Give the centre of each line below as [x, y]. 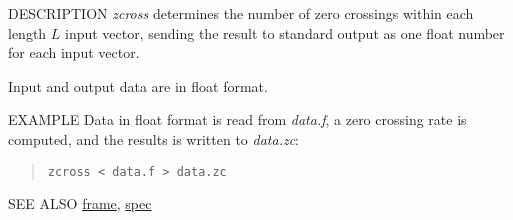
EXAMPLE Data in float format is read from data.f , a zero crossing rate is [237, 119]
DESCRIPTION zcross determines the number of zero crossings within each [241, 13]
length [27, 32]
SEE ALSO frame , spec [80, 203]
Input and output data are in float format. [138, 85]
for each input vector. [74, 52]
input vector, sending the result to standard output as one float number [285, 32]
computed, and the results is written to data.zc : [154, 138]
